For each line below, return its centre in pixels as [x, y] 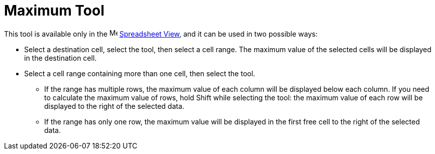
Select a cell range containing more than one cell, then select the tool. [140, 73]
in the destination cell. [61, 58]
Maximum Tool [54, 11]
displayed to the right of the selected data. [114, 106]
